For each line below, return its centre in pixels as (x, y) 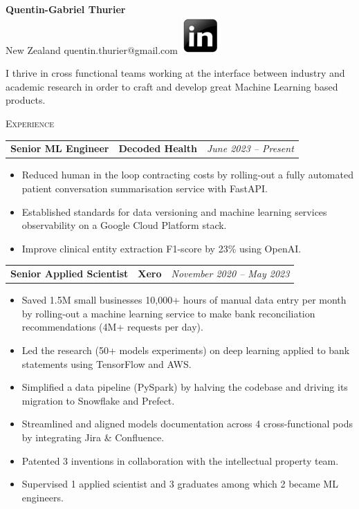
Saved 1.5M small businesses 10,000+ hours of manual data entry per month (184, 300)
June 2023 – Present (250, 148)
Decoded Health (158, 148)
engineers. (43, 497)
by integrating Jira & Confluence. (93, 437)
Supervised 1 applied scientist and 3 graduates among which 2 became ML (180, 484)
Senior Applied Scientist (70, 274)
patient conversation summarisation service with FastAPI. (145, 188)
